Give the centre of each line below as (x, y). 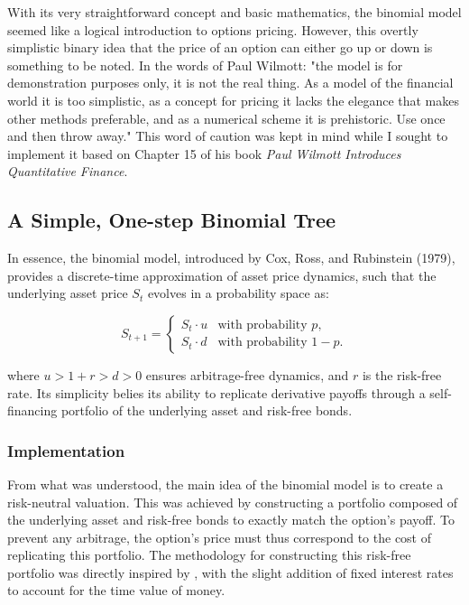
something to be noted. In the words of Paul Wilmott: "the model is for (205, 65)
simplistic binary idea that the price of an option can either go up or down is (220, 47)
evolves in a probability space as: (238, 293)
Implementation (66, 450)
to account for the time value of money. (116, 590)
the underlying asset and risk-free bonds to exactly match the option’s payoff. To (231, 520)
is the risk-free (402, 374)
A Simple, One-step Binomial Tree (172, 220)
